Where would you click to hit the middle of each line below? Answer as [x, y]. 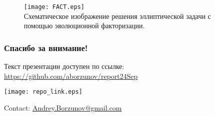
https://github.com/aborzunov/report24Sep [71, 76]
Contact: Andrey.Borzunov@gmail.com [63, 107]
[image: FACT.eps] [54, 7]
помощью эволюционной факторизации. [84, 26]
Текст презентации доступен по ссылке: [64, 66]
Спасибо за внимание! [46, 47]
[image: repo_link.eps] [43, 92]
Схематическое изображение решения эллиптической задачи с [117, 16]
